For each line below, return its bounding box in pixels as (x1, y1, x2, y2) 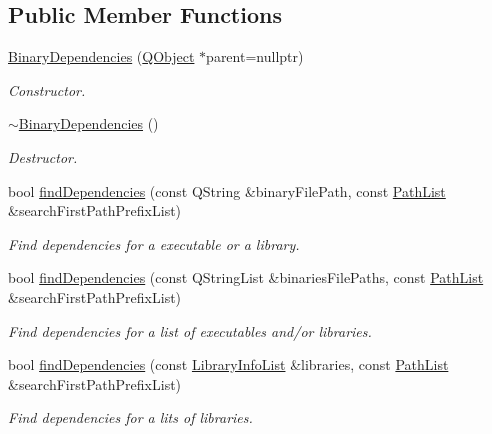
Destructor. (8, 146, 78, 167)
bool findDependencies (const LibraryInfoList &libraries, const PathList (8, 354, 449, 375)
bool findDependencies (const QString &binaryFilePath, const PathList (8, 180, 446, 201)
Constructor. (8, 79, 86, 100)
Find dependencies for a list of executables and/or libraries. (8, 320, 372, 341)
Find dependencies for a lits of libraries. (8, 407, 253, 428)
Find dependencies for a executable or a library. (8, 233, 300, 254)
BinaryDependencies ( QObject (8, 46, 195, 67)
